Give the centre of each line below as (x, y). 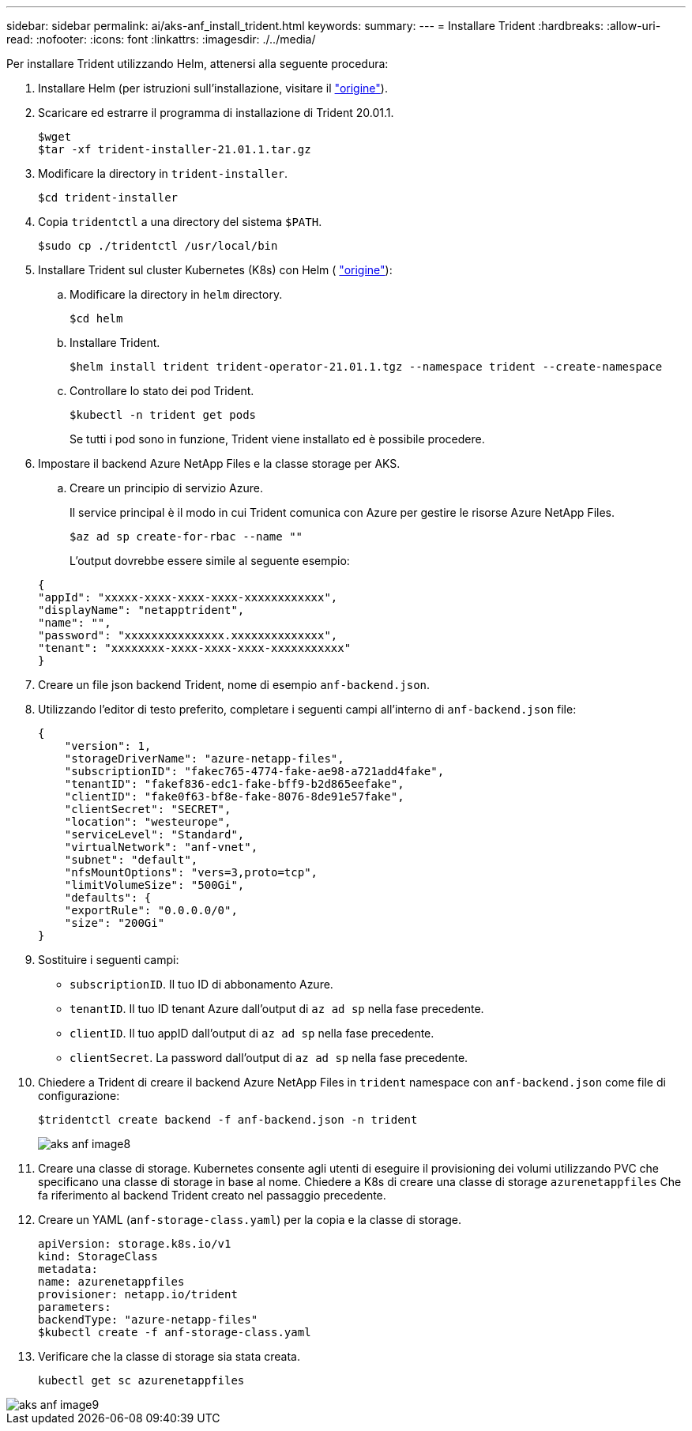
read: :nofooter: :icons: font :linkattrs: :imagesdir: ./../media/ (161, 39)
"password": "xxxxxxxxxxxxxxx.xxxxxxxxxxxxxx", (188, 635)
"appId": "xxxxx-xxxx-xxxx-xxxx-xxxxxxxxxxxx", (188, 597)
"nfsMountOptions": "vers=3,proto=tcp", (191, 872)
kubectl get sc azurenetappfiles (141, 1380)
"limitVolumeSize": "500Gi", (154, 885)
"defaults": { (108, 898)
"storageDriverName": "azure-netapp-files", (204, 759)
